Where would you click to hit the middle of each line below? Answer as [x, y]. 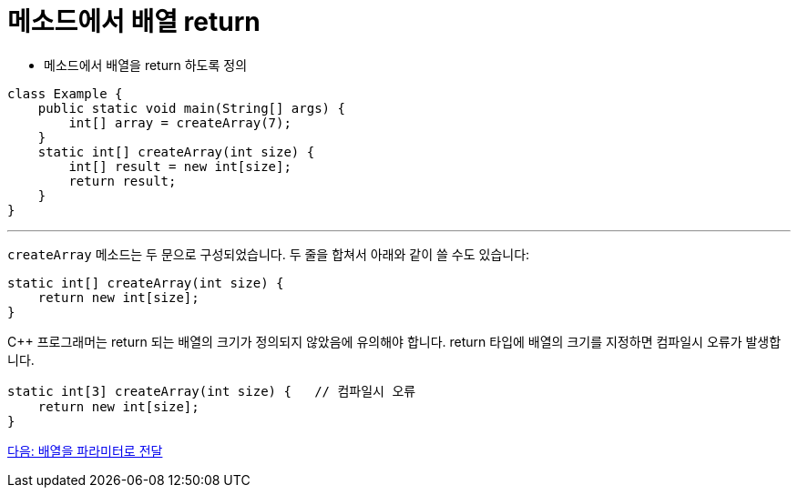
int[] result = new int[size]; [180, 166]
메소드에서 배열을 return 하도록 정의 [146, 65]
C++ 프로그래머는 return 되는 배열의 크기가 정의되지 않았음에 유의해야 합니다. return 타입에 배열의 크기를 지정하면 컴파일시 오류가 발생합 [394, 341]
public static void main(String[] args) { [191, 108]
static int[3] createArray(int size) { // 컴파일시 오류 [212, 391]
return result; [123, 181]
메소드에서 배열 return [134, 22]
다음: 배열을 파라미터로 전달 [85, 450]
